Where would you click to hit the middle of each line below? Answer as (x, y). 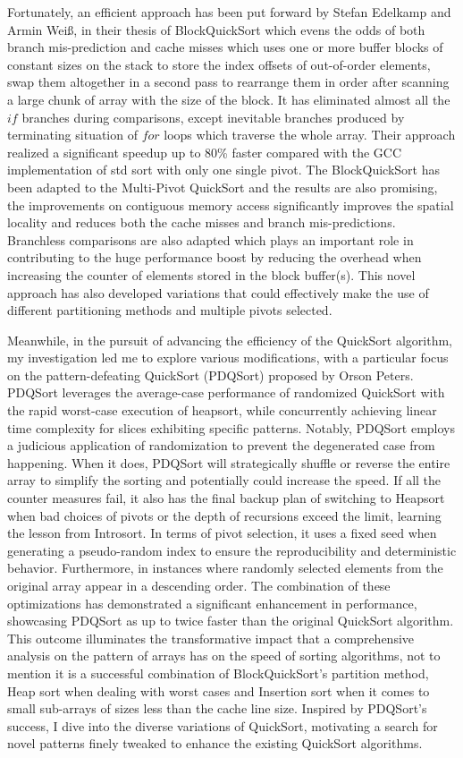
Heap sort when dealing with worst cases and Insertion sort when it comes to (219, 690)
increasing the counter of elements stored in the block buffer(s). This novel (211, 274)
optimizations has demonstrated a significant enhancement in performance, (212, 603)
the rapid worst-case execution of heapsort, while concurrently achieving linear (222, 410)
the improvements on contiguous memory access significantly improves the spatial (231, 204)
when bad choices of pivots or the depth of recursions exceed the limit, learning (224, 515)
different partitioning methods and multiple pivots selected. (170, 310)
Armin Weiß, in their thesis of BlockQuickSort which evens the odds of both (216, 29)
